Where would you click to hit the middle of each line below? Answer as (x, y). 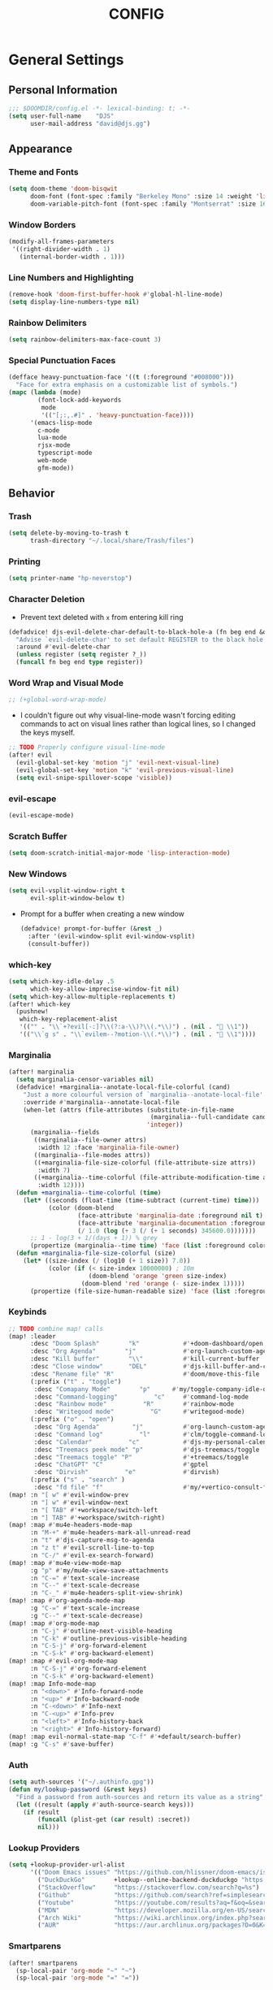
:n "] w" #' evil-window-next (79, 1502)
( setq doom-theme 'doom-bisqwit (63, 189)
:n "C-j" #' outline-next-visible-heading (101, 1631)
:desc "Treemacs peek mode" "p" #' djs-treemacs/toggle (147, 1450)
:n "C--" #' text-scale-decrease (84, 1585)
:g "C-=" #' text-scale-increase (84, 1608)
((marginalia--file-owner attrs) (91, 1140)
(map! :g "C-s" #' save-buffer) (61, 1744)
